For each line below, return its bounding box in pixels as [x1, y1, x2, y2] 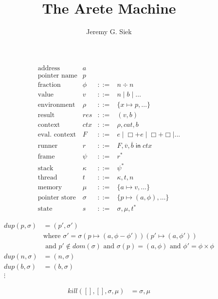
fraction [37, 81, 61, 88]
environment [37, 101, 75, 108]
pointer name [37, 72, 77, 79]
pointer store [37, 194, 76, 201]
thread [37, 174, 57, 181]
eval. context [37, 131, 76, 138]
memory [37, 183, 62, 191]
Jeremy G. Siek [86, 26, 132, 37]
